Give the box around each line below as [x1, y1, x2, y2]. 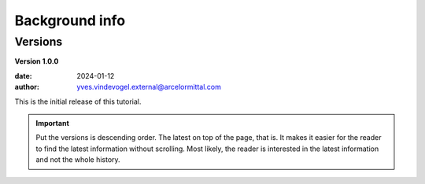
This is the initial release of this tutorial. [14, 97, 142, 106]
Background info [14, 12, 126, 29]
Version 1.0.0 [14, 57, 59, 66]
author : [14, 83, 39, 92]
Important [35, 118, 70, 127]
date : [14, 71, 32, 80]
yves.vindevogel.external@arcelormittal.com [76, 83, 222, 92]
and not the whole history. [35, 155, 121, 164]
